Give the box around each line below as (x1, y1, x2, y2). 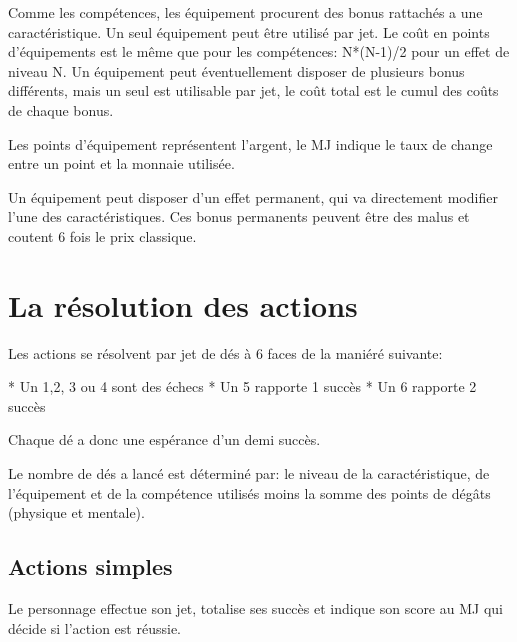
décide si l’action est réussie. (8, 617, 181, 638)
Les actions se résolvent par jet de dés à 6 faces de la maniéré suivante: (8, 342, 443, 363)
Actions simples (8, 551, 173, 582)
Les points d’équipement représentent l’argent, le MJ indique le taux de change (8, 133, 493, 154)
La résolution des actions (8, 284, 358, 325)
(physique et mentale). (8, 502, 145, 523)
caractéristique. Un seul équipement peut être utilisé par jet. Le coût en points (8, 21, 490, 42)
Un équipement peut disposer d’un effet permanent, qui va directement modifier (8, 186, 498, 207)
